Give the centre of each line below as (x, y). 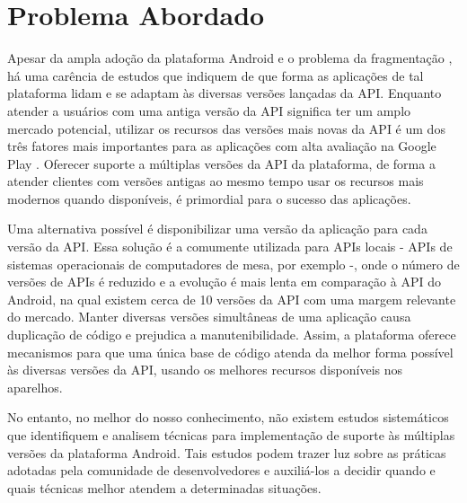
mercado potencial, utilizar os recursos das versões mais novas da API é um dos (226, 128)
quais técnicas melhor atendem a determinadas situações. (164, 487)
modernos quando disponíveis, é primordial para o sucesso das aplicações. (209, 198)
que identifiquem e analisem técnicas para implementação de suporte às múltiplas (231, 435)
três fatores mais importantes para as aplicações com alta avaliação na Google (222, 146)
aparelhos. (35, 387)
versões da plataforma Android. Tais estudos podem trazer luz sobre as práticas (227, 452)
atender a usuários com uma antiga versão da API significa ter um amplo (209, 110)
